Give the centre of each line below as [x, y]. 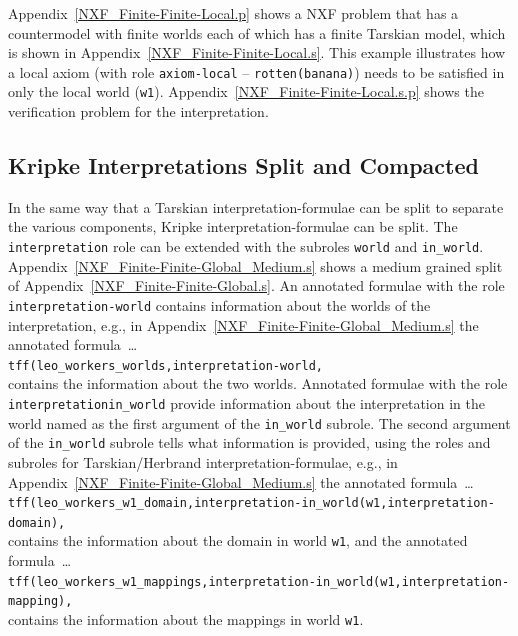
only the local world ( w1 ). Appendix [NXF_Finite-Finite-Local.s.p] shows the [246, 91]
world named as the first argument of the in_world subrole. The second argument [259, 422]
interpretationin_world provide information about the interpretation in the [246, 403]
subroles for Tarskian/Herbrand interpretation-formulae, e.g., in [203, 461]
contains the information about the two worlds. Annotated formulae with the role [258, 383]
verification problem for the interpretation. [138, 111]
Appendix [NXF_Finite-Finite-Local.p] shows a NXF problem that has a [233, 13]
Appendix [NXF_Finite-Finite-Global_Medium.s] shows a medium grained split [255, 265]
